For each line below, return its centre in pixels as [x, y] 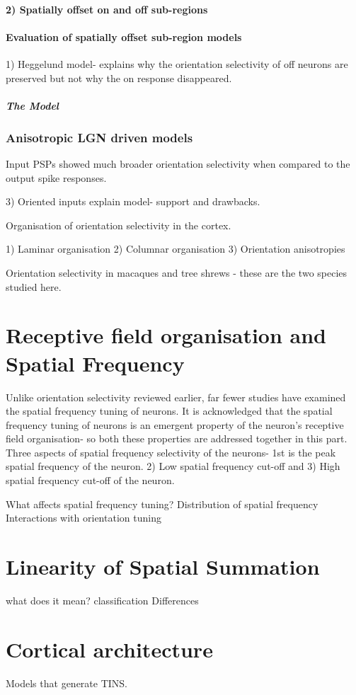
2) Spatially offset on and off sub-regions [107, 9]
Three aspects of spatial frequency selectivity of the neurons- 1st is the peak [171, 452]
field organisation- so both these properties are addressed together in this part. [177, 438]
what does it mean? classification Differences [102, 600]
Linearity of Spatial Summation [163, 567]
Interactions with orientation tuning [84, 518]
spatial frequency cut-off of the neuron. [90, 480]
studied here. [34, 286]
